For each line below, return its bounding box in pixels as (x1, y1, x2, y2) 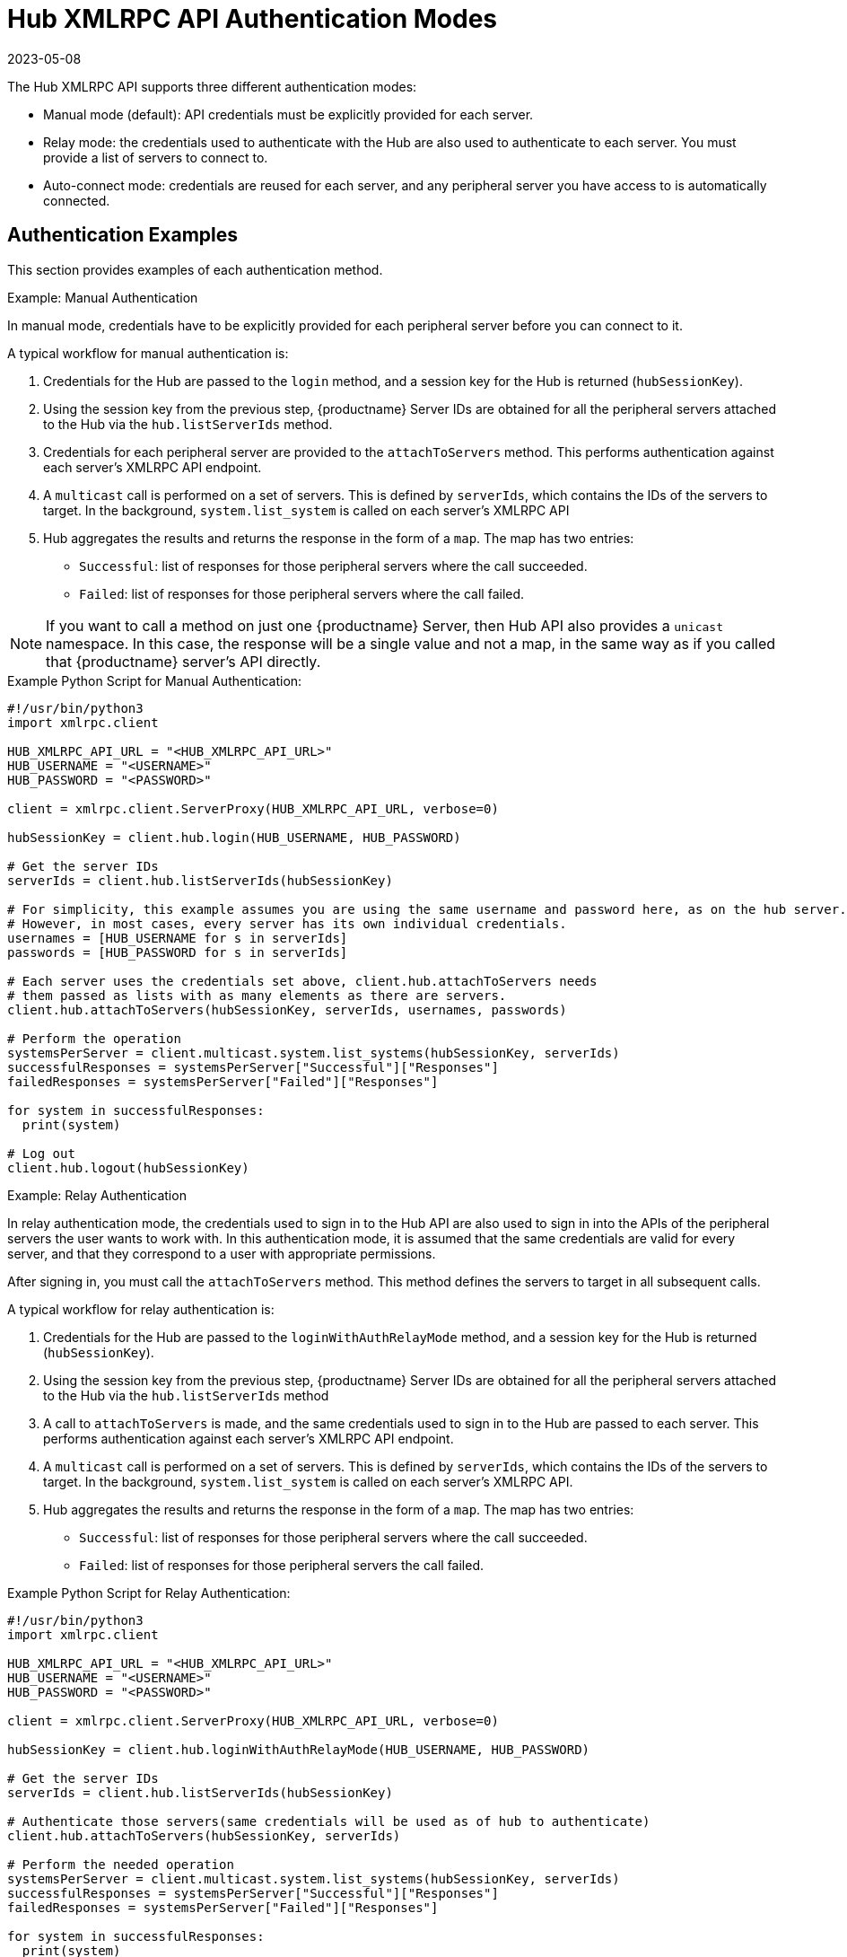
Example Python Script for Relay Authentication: (7, 1584, 291, 1601)
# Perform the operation (7, 1031, 181, 1046)
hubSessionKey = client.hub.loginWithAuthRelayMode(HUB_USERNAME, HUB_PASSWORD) (7, 1742, 590, 1757)
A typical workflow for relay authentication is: (7, 1301, 275, 1317)
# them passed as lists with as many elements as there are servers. (7, 987, 507, 1003)
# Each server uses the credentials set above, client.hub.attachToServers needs (7, 973, 598, 988)
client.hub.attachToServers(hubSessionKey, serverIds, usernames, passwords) (7, 1002, 567, 1017)
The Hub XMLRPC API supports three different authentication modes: (7, 78, 417, 94)
